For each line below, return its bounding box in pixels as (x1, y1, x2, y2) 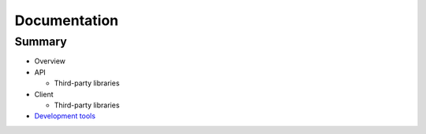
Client (34, 89, 54, 99)
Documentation (14, 12, 119, 29)
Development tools (34, 111, 96, 121)
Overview (34, 56, 66, 66)
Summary (14, 34, 67, 49)
